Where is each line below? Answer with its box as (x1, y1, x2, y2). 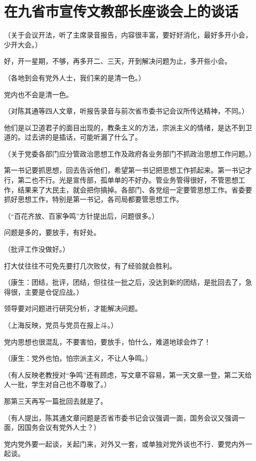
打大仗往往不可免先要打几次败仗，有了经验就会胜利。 (4, 260, 176, 270)
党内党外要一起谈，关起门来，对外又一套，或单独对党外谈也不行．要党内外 (4, 438, 245, 449)
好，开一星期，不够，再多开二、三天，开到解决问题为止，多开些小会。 (4, 56, 231, 66)
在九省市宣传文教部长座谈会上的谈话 (4, 1, 239, 21)
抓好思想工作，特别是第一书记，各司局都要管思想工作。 (4, 194, 183, 204)
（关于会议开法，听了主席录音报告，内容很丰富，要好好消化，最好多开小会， (4, 30, 252, 40)
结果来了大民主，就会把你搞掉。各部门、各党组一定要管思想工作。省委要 (17, 184, 252, 194)
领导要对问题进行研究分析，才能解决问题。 (4, 303, 142, 313)
